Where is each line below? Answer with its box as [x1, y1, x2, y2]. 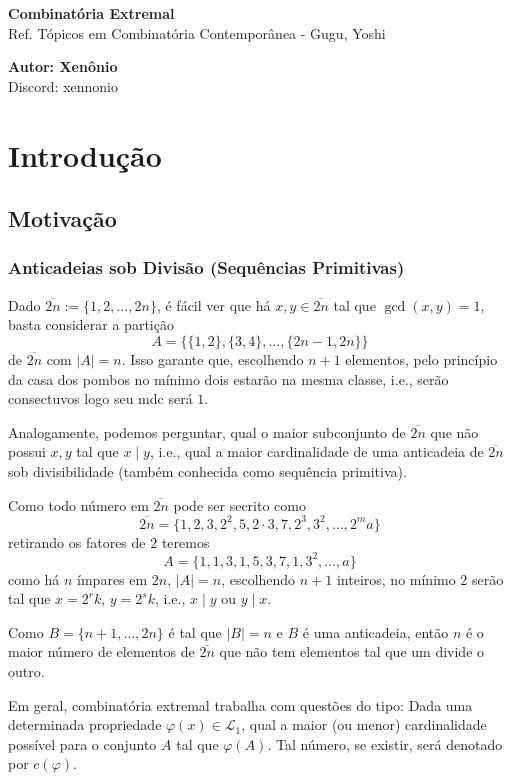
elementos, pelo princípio [345, 348, 498, 369]
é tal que [168, 621, 222, 642]
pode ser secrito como [173, 494, 306, 515]
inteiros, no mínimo [336, 568, 456, 589]
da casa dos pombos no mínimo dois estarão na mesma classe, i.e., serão [8, 368, 449, 389]
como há [8, 568, 60, 589]
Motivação [8, 203, 117, 234]
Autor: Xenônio [8, 56, 118, 77]
